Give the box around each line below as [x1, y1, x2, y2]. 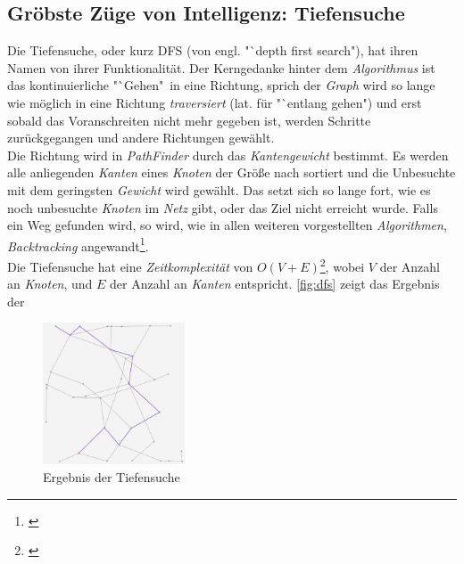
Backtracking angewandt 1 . [7, 233, 149, 255]
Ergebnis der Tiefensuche [43, 468, 180, 486]
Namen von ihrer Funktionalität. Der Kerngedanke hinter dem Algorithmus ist [7, 58, 435, 77]
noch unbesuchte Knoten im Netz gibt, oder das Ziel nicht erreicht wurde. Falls [7, 198, 438, 217]
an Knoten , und [7, 274, 93, 293]
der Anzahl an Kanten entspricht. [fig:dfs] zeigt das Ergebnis [110, 274, 440, 293]
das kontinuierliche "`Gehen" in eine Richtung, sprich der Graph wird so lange [7, 76, 435, 94]
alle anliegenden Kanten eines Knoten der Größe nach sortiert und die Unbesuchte [7, 163, 456, 182]
